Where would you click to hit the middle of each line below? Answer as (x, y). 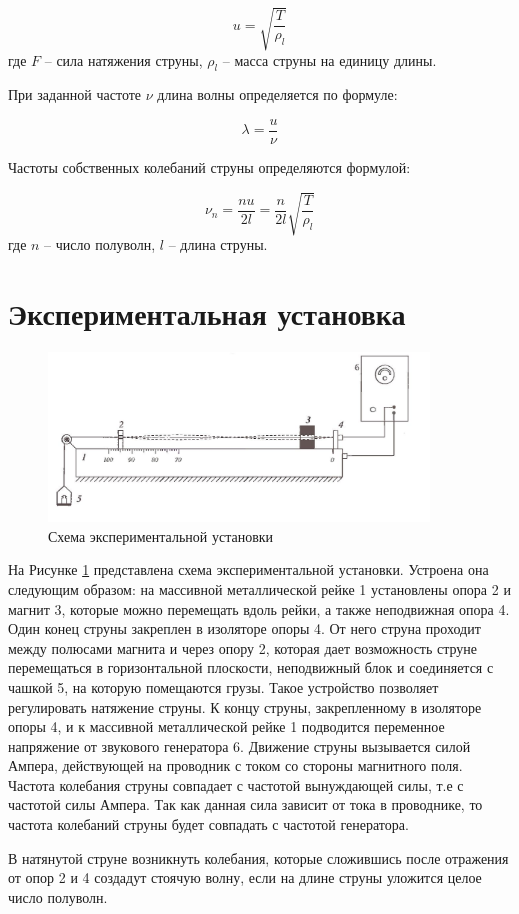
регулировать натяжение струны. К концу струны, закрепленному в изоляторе (245, 706)
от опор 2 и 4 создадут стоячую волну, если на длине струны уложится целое (245, 877)
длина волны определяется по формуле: (277, 94)
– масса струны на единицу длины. (329, 59)
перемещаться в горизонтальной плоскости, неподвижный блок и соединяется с (251, 667)
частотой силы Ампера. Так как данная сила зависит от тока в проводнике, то (245, 804)
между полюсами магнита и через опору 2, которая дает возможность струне (243, 647)
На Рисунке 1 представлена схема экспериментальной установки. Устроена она (248, 569)
